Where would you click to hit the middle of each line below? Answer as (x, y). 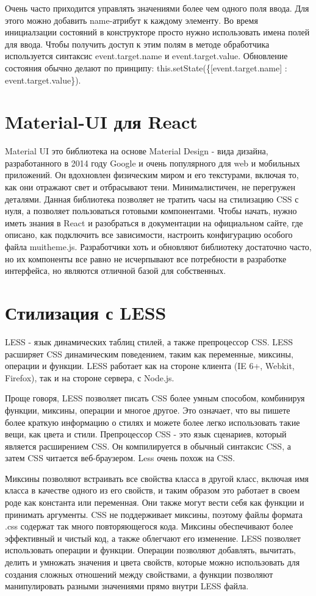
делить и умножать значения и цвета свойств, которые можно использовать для (153, 562)
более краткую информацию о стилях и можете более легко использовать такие (153, 422)
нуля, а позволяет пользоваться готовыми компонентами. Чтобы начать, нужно (151, 211)
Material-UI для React (101, 122)
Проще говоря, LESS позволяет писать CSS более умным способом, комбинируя (155, 398)
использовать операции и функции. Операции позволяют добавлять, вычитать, (150, 550)
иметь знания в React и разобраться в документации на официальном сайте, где (154, 222)
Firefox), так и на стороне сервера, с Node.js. (90, 377)
